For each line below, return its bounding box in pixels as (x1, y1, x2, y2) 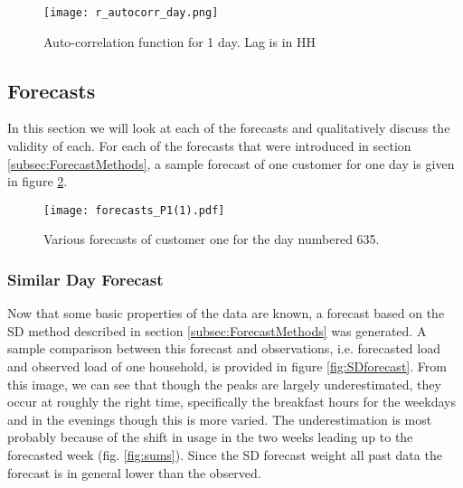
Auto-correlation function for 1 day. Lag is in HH (43, 32, 317, 51)
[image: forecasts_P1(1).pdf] (43, 203, 225, 217)
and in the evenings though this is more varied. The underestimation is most (7, 409, 432, 428)
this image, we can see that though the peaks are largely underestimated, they (7, 374, 441, 393)
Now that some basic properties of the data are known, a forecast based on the (7, 304, 445, 323)
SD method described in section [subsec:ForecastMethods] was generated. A (7, 321, 427, 340)
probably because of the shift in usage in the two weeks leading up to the (7, 427, 413, 446)
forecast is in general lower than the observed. (7, 463, 261, 482)
